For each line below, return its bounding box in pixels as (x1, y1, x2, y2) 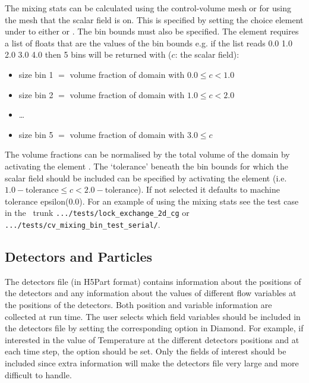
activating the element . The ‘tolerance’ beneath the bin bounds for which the (5, 159, 288, 172)
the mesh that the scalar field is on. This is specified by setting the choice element (5, 13, 304, 26)
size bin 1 (18, 68, 53, 80)
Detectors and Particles (5, 247, 153, 266)
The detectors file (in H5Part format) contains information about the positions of (5, 275, 301, 287)
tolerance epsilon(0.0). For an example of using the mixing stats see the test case (5, 194, 299, 207)
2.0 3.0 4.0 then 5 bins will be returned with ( (5, 48, 172, 61)
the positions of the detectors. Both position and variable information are (5, 299, 272, 311)
